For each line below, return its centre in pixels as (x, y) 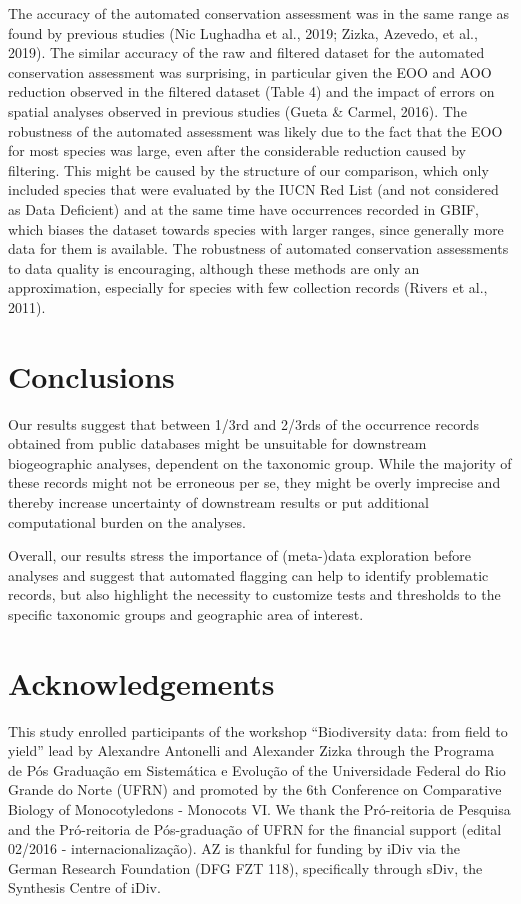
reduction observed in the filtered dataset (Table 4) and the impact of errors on (251, 91)
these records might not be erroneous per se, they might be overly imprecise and (254, 482)
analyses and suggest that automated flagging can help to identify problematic (248, 574)
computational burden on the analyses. (127, 521)
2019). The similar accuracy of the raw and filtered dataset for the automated (246, 52)
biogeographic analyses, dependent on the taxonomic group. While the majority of (260, 462)
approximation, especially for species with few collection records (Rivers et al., (248, 287)
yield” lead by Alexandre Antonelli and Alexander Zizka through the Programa (251, 750)
